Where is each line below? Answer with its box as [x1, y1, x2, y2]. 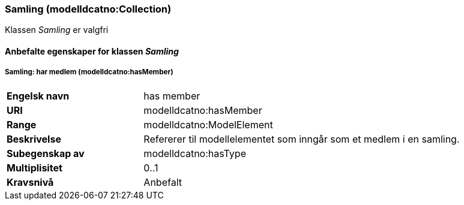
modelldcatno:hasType [143, 147, 246, 159]
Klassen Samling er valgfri [5, 25, 109, 35]
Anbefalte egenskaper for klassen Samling [5, 46, 179, 56]
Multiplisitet [7, 161, 62, 174]
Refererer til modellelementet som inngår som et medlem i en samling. [143, 132, 460, 145]
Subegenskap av [7, 147, 85, 159]
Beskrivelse [7, 132, 61, 145]
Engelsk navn [7, 89, 70, 102]
